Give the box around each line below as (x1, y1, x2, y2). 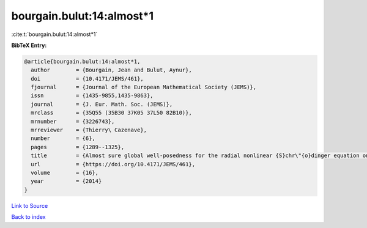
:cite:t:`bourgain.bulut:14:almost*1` (11, 31, 98, 38)
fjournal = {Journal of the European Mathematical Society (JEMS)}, (31, 84, 257, 91)
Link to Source (11, 202, 48, 209)
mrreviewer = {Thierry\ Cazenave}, (31, 127, 147, 134)
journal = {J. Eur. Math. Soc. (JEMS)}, (31, 101, 173, 108)
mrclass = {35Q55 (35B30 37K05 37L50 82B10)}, (31, 109, 192, 116)
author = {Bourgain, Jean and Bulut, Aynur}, (31, 67, 192, 73)
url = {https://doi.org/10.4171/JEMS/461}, (31, 161, 196, 167)
